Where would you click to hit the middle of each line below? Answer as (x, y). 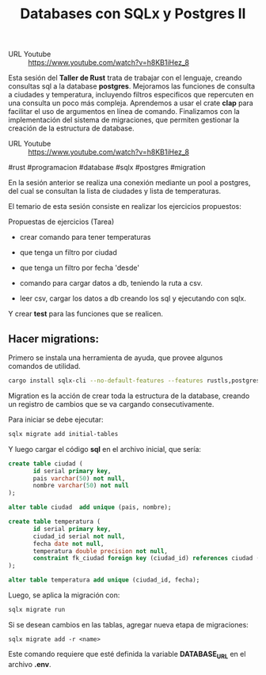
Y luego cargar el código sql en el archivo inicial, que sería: (105, 449)
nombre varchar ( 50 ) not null (81, 486)
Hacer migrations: (53, 338)
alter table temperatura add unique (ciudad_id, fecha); (104, 580)
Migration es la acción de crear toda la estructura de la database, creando (129, 396)
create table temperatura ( (55, 521)
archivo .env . (30, 664)
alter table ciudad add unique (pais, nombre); (90, 507)
